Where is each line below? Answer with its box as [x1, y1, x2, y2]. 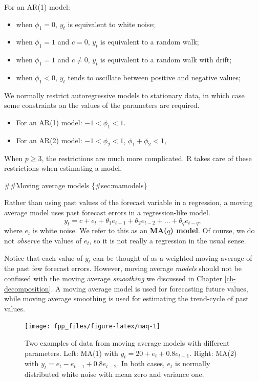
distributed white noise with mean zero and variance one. [25, 369, 204, 379]
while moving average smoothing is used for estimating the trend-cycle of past [4, 293, 249, 304]
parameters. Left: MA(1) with [25, 347, 118, 358]
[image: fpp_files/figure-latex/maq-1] [25, 323, 160, 330]
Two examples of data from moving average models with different [25, 337, 230, 348]
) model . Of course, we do [170, 225, 255, 236]
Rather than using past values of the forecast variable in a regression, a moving [4, 197, 253, 208]
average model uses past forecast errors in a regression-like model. [4, 207, 210, 217]
